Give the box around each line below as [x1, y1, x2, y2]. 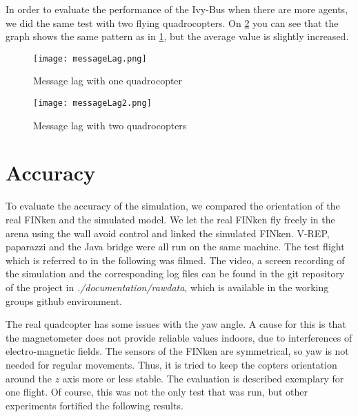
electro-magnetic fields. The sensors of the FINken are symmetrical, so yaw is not [6, 344, 349, 358]
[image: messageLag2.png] [33, 98, 152, 109]
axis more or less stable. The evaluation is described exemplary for [62, 371, 344, 385]
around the [6, 371, 52, 385]
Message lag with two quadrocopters [33, 118, 187, 132]
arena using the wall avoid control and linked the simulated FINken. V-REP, [6, 225, 330, 240]
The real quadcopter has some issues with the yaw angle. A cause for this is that [6, 317, 346, 331]
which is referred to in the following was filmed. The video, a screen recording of [6, 252, 345, 267]
